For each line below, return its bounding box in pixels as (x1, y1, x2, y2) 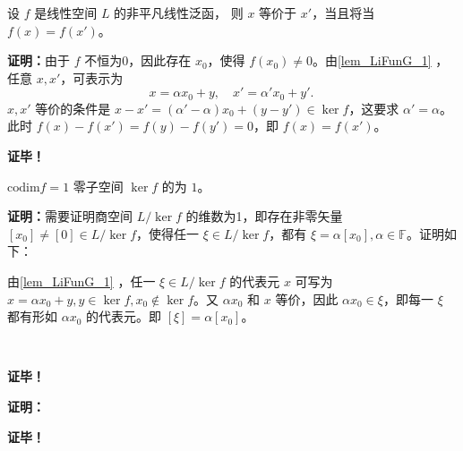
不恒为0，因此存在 (84, 51, 192, 70)
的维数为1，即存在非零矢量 (185, 207, 343, 225)
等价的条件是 (35, 98, 111, 117)
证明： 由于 (7, 51, 70, 70)
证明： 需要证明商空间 (7, 207, 133, 225)
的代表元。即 (86, 307, 162, 326)
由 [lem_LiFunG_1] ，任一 (7, 271, 156, 290)
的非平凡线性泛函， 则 (114, 4, 244, 21)
